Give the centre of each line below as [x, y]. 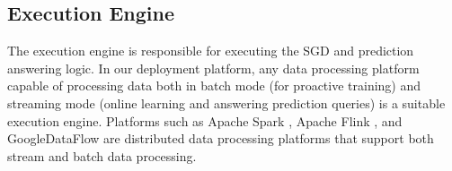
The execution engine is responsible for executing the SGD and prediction [211, 51]
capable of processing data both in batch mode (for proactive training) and [214, 85]
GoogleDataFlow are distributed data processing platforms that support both [221, 138]
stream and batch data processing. [102, 155]
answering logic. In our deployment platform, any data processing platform [213, 68]
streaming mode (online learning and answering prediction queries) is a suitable [226, 103]
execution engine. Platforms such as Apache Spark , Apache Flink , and [205, 120]
